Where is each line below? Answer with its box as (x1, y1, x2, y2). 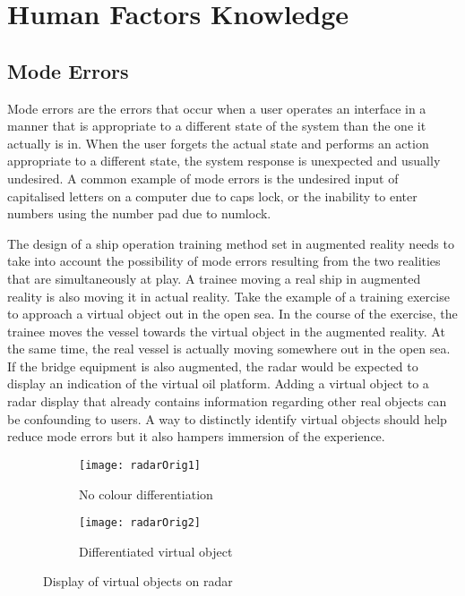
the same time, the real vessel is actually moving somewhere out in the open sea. (7, 339, 451, 358)
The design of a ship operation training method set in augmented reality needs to (7, 234, 454, 252)
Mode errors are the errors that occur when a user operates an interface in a (7, 98, 426, 117)
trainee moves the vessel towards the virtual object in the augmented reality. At (7, 321, 445, 340)
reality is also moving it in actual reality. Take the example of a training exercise (7, 286, 450, 305)
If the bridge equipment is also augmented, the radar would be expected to (7, 356, 418, 375)
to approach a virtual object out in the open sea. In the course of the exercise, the (7, 304, 458, 323)
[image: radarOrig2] (79, 516, 202, 530)
